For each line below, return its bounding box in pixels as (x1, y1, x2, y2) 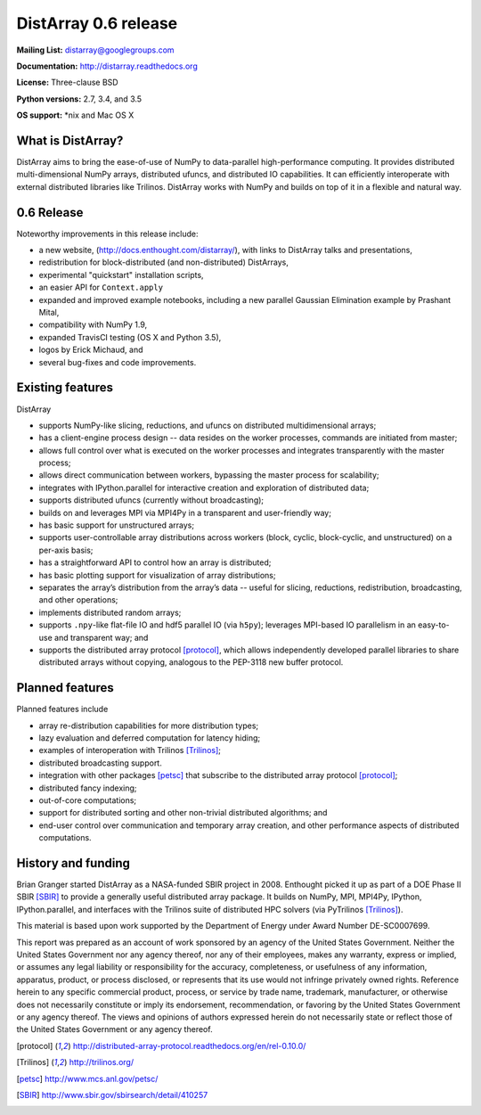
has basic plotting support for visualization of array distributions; (38, 570, 276, 580)
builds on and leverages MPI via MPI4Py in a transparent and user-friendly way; (38, 507, 331, 518)
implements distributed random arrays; (38, 607, 182, 618)
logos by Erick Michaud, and (38, 344, 143, 356)
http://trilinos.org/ (69, 1057, 134, 1068)
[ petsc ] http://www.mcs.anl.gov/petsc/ (16, 1073, 159, 1084)
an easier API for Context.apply (38, 282, 164, 293)
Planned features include (16, 704, 109, 715)
